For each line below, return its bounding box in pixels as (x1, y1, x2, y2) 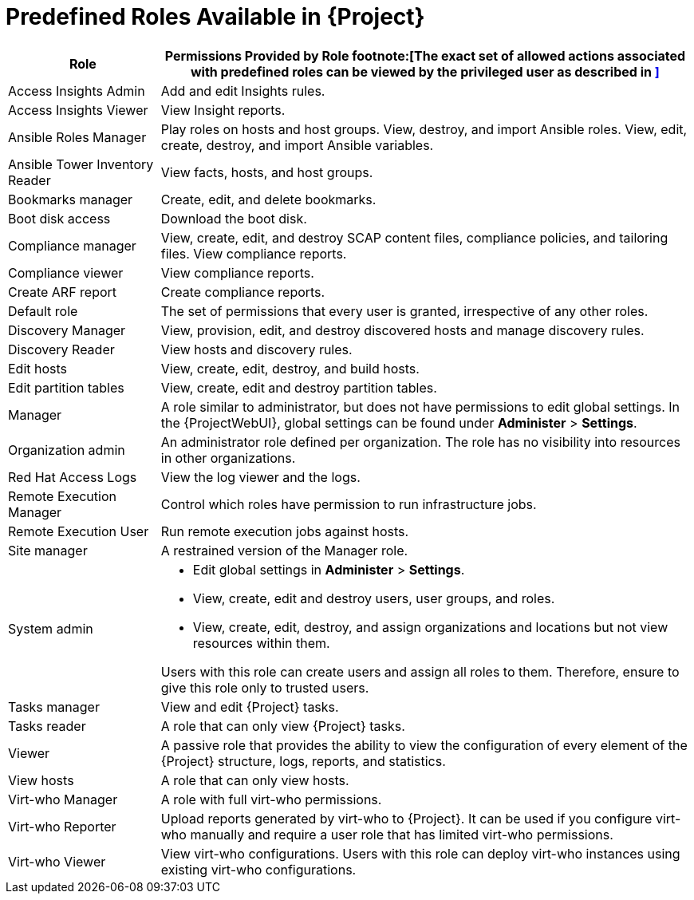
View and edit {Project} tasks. (160, 698, 339, 715)
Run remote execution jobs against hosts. (160, 523, 409, 539)
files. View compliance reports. (160, 245, 347, 262)
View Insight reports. (160, 101, 286, 118)
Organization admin (8, 441, 125, 458)
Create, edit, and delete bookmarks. (160, 191, 377, 207)
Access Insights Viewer (8, 101, 148, 118)
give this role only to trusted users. (160, 679, 369, 696)
